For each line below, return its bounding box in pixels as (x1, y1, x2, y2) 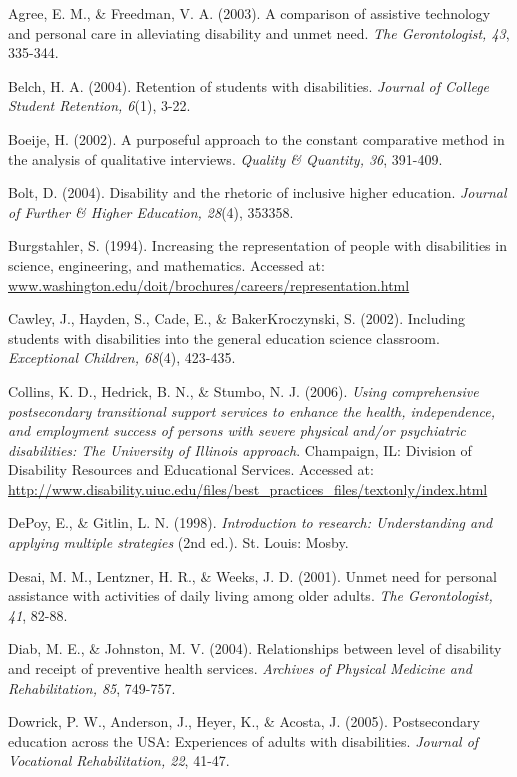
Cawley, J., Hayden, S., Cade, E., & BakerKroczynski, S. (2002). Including (8, 308, 465, 329)
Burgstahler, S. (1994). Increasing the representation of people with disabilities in (8, 235, 507, 256)
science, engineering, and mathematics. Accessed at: (8, 254, 325, 275)
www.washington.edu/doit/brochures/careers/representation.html (8, 274, 410, 295)
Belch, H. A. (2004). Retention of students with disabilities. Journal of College (8, 75, 490, 96)
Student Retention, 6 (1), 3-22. (8, 95, 191, 116)
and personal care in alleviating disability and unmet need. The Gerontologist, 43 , (8, 22, 510, 43)
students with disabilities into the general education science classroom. (8, 327, 440, 348)
